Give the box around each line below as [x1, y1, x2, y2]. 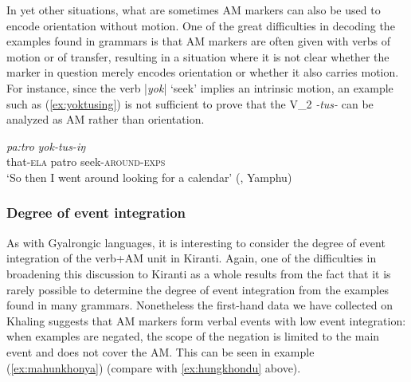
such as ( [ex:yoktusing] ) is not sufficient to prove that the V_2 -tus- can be [6, 95, 374, 112]
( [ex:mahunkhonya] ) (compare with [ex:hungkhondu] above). [6, 359, 301, 376]
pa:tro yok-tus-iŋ [6, 137, 86, 154]
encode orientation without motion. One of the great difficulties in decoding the [6, 17, 395, 33]
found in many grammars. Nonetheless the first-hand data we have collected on [6, 297, 393, 313]
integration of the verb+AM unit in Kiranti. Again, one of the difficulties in [6, 250, 377, 266]
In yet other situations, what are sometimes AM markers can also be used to [6, 2, 381, 18]
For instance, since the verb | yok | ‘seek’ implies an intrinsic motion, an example [6, 79, 393, 96]
